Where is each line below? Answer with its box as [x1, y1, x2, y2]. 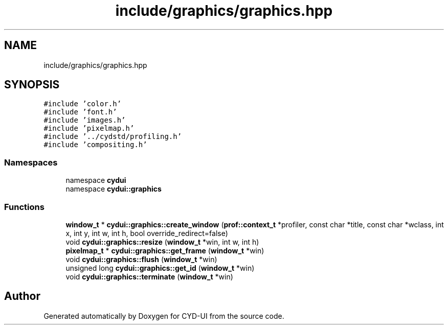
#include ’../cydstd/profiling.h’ [43, 132, 182, 141]
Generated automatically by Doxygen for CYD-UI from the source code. [43, 311, 284, 320]
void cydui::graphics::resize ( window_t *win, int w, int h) [65, 237, 259, 246]
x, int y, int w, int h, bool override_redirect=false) [65, 228, 228, 238]
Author [4, 290, 40, 303]
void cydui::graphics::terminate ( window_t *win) [65, 272, 233, 281]
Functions [4, 201, 44, 212]
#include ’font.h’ [43, 108, 117, 116]
